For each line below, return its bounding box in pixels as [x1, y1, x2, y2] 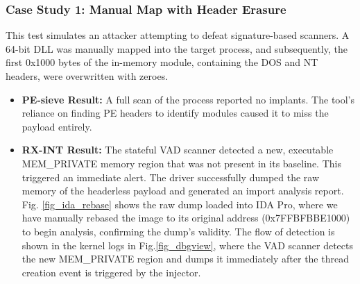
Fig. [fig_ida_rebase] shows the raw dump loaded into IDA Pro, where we [22, 197, 338, 211]
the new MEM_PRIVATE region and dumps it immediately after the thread [22, 251, 349, 266]
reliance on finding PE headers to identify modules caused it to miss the [22, 106, 329, 120]
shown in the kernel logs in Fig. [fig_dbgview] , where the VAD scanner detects [22, 237, 353, 252]
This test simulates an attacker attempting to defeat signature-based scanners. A [6, 28, 350, 42]
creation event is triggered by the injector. [22, 265, 201, 279]
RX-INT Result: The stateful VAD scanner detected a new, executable [22, 142, 334, 157]
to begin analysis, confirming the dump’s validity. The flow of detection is [22, 224, 335, 238]
